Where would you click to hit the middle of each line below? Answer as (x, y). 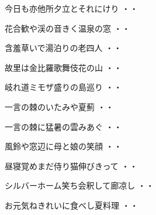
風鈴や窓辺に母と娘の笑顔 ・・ (63, 146)
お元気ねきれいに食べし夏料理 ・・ (72, 205)
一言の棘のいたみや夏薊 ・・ (59, 106)
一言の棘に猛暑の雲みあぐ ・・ (63, 126)
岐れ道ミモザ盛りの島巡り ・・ (63, 87)
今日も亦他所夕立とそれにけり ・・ (72, 8)
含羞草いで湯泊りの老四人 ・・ (63, 48)
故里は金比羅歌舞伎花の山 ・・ (63, 67)
